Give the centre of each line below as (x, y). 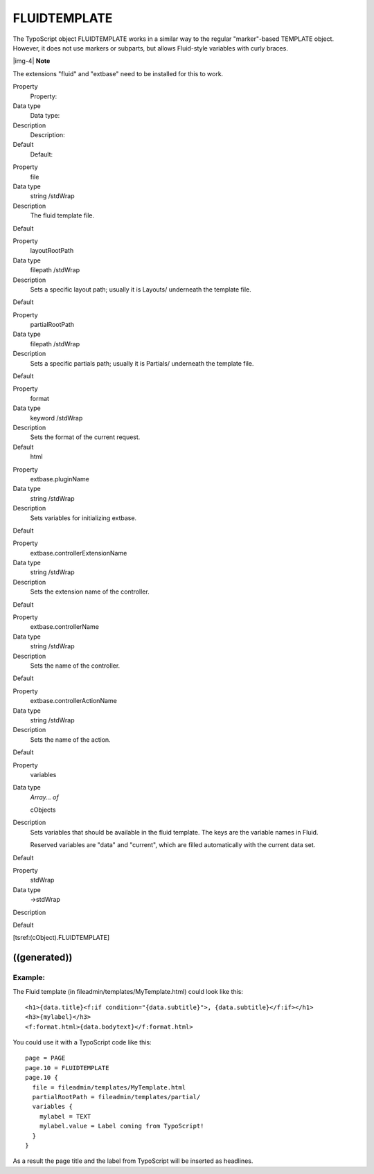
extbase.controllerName (65, 627)
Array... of (44, 797)
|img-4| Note (32, 61)
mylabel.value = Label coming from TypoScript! (122, 1126)
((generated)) (43, 958)
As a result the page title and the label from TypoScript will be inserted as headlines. (133, 1161)
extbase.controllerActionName (73, 701)
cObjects (43, 810)
